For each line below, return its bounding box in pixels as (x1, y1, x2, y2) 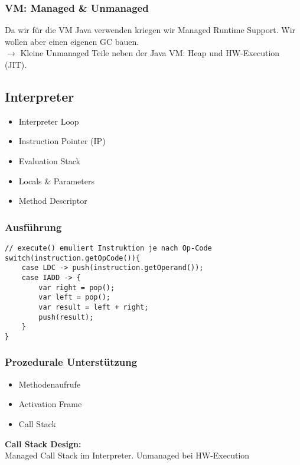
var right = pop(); (38, 283, 115, 292)
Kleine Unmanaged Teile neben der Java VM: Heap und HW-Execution (20, 47, 280, 59)
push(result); (38, 313, 94, 321)
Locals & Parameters (18, 174, 94, 187)
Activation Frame (18, 398, 82, 410)
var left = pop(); (38, 293, 110, 302)
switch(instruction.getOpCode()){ (5, 253, 141, 262)
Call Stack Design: (5, 437, 81, 450)
